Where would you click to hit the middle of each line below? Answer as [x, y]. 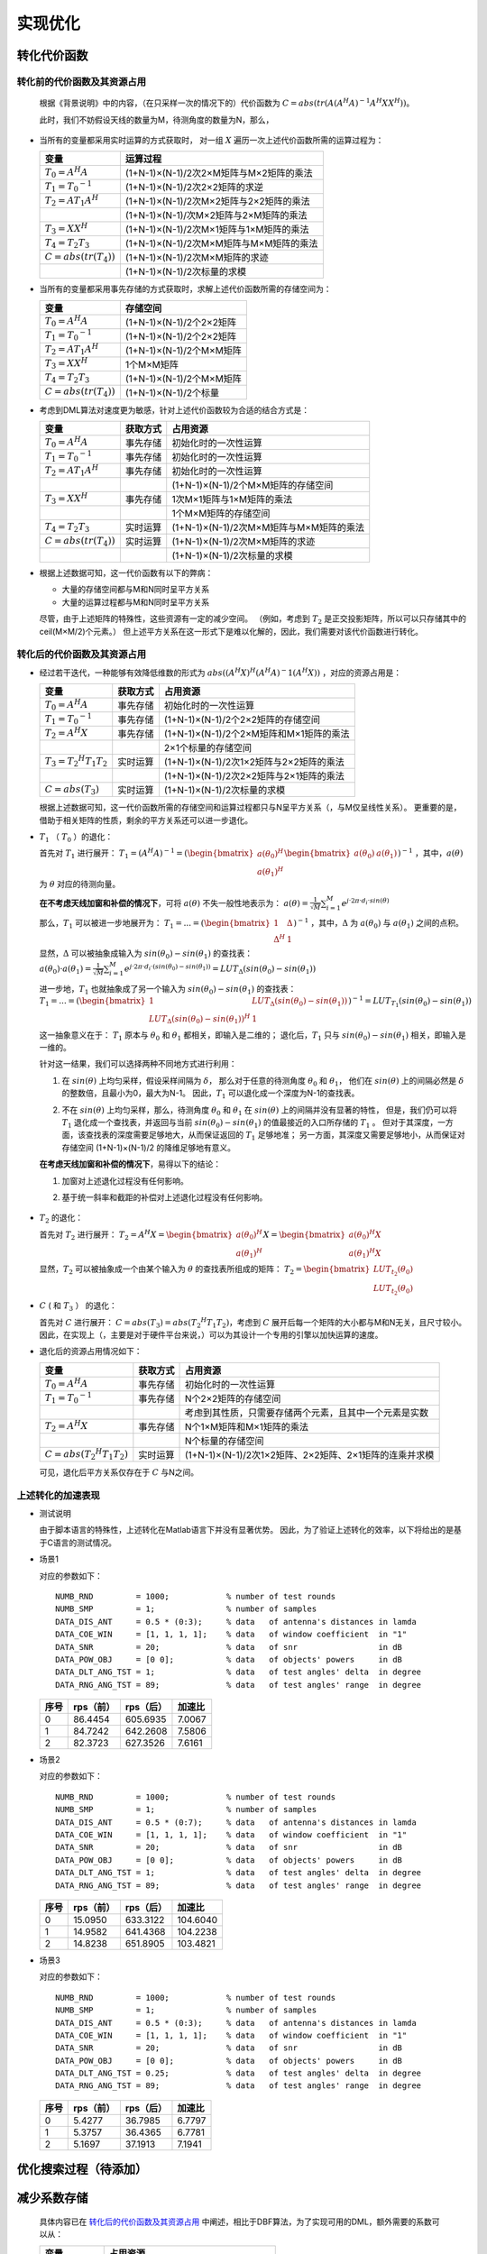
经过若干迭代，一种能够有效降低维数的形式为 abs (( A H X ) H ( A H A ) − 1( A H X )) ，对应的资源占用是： [220, 672]
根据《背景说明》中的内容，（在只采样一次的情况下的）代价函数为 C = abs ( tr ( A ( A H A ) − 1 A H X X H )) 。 [227, 102]
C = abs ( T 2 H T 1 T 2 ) [86, 1454]
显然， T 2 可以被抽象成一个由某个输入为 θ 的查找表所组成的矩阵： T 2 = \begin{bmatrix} [205, 1269]
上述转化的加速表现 [59, 1495]
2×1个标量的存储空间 [208, 748]
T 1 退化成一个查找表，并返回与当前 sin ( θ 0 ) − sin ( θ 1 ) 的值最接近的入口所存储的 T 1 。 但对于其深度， [250, 1123]
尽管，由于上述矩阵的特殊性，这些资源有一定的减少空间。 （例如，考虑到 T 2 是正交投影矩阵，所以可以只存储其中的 [253, 620]
